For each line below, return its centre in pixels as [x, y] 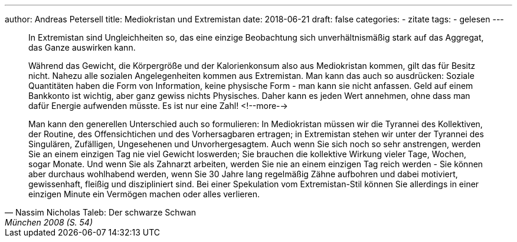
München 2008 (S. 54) [49, 222]
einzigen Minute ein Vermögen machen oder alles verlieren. [144, 194]
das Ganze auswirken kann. [82, 47]
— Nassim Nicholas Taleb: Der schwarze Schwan [101, 212]
